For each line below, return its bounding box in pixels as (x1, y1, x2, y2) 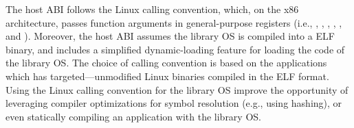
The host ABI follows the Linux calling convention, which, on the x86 (5, 2, 299, 16)
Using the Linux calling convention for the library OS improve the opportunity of (5, 82, 349, 97)
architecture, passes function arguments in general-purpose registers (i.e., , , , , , (5, 15, 342, 29)
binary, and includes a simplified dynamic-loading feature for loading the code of (5, 42, 345, 56)
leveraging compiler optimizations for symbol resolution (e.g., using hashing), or (5, 96, 342, 110)
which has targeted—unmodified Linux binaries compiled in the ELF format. (5, 68, 329, 83)
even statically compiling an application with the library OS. (5, 109, 261, 123)
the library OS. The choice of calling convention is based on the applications (5, 55, 327, 70)
